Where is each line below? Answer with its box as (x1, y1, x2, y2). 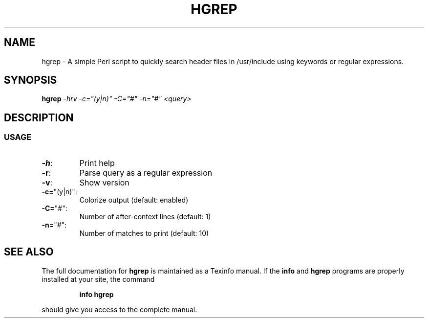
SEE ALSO (4, 246, 54, 258)
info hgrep (79, 290, 114, 299)
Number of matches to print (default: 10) (79, 229, 209, 237)
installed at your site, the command (42, 275, 155, 283)
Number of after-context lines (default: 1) (79, 212, 211, 221)
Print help (79, 158, 115, 168)
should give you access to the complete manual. (42, 305, 197, 314)
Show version (79, 177, 129, 187)
